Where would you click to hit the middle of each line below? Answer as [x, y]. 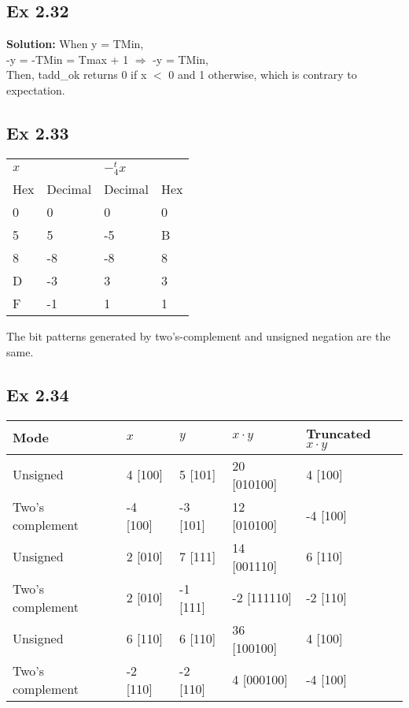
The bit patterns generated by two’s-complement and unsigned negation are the [199, 336]
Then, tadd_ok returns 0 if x [77, 75]
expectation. [36, 89]
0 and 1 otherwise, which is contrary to [263, 75]
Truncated [339, 433]
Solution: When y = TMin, [75, 44]
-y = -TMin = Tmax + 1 [68, 59]
